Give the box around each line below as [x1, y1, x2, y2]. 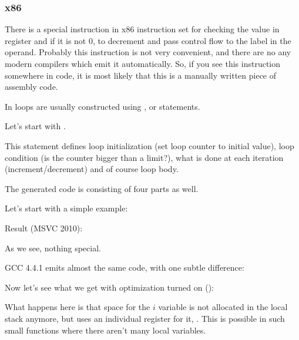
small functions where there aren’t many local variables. [5, 324, 206, 336]
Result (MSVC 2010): [5, 221, 83, 234]
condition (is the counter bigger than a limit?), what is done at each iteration [5, 151, 284, 163]
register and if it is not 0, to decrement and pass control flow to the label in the [5, 34, 291, 46]
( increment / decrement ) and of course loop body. [5, 163, 179, 175]
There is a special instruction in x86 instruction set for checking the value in [5, 23, 280, 35]
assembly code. [5, 80, 58, 93]
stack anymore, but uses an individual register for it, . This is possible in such [5, 312, 285, 324]
